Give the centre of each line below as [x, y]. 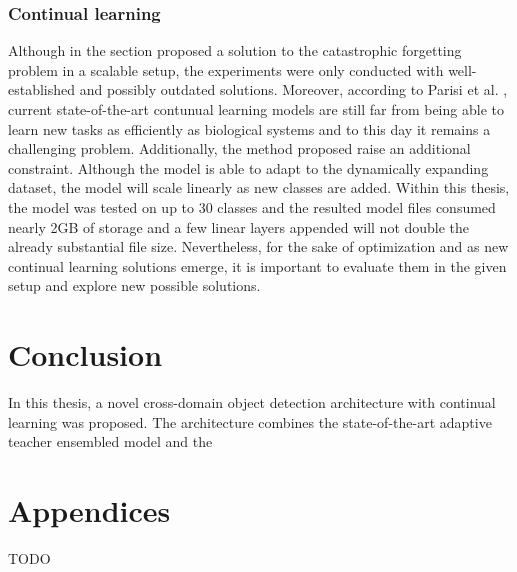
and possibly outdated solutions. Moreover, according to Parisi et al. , [293, 89]
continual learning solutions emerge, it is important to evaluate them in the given [257, 265]
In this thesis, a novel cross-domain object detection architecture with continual [252, 402]
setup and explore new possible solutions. [134, 285]
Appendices [89, 510]
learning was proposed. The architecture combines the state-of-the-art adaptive [250, 421]
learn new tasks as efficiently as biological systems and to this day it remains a [249, 128]
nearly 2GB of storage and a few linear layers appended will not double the [239, 226]
